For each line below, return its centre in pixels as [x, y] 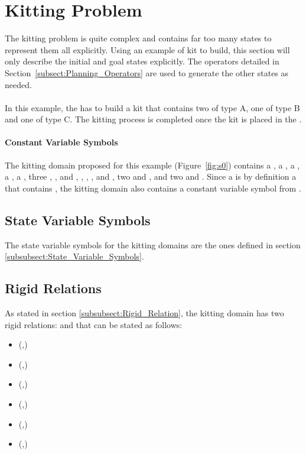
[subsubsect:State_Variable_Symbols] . [74, 256]
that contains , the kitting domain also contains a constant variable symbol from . [153, 188]
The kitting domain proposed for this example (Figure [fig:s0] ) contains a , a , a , [152, 165]
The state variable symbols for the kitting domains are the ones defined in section [153, 244]
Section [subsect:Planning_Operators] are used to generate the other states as [147, 72]
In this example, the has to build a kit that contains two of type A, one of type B [152, 107]
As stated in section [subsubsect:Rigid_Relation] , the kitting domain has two [144, 313]
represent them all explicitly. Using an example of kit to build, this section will [147, 49]
